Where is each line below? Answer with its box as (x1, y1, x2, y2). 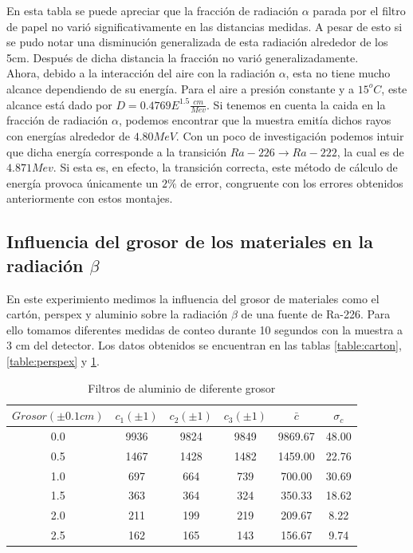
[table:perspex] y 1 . (6, 352, 100, 369)
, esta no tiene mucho (285, 65, 391, 81)
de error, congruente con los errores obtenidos (180, 174, 403, 191)
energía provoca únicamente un (6, 174, 159, 191)
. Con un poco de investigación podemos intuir (175, 127, 404, 144)
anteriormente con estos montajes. (6, 190, 173, 207)
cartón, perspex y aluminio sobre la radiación (6, 306, 228, 322)
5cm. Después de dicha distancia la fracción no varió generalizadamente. (6, 49, 359, 65)
